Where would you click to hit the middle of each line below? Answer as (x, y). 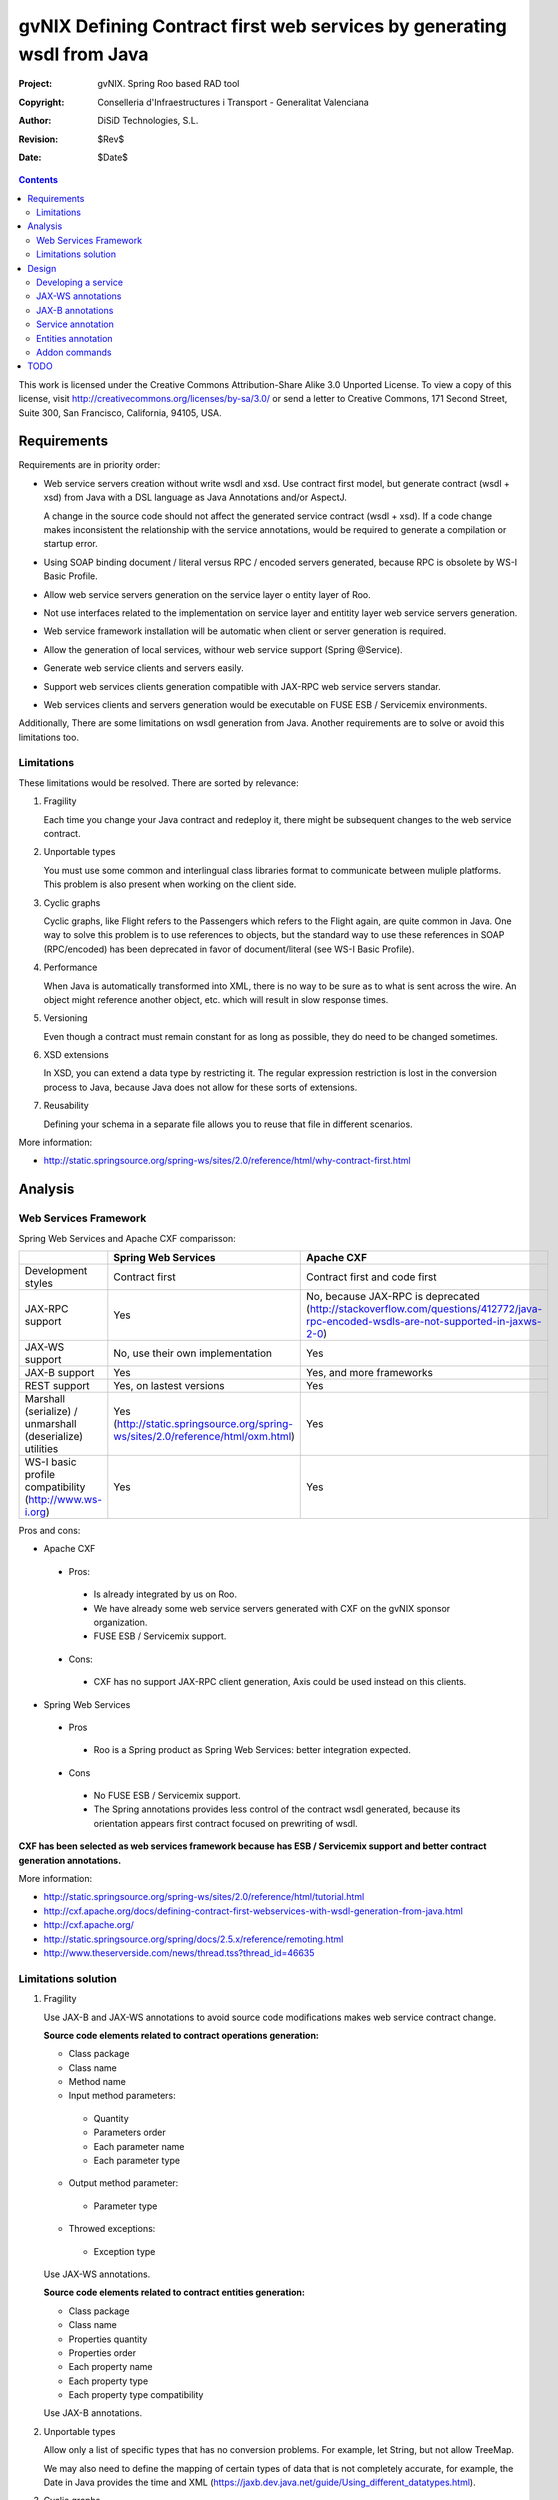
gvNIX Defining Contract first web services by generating (262, 26)
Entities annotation (75, 338)
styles (39, 1283)
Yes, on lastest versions (169, 1385)
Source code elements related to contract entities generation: (174, 2292)
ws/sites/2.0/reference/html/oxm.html (202, 1436)
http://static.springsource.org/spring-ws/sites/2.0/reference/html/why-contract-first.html (227, 1161)
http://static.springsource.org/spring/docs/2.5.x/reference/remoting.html (193, 1939)
